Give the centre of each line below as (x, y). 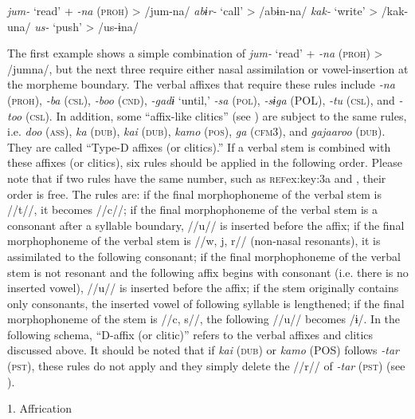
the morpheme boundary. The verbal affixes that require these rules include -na (201, 84)
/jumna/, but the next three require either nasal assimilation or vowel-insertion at (208, 68)
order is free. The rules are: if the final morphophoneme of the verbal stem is (194, 194)
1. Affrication (39, 408)
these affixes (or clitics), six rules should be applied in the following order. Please (205, 162)
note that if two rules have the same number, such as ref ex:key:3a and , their (197, 178)
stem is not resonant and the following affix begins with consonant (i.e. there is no (208, 272)
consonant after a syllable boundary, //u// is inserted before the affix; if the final (206, 225)
